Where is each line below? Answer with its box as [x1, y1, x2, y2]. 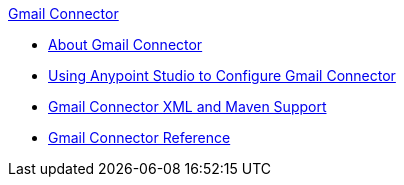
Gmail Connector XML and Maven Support [48, 98, 327, 115]
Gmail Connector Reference [48, 129, 231, 146]
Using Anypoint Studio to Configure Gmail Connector [48, 67, 396, 84]
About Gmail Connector [48, 36, 203, 53]
